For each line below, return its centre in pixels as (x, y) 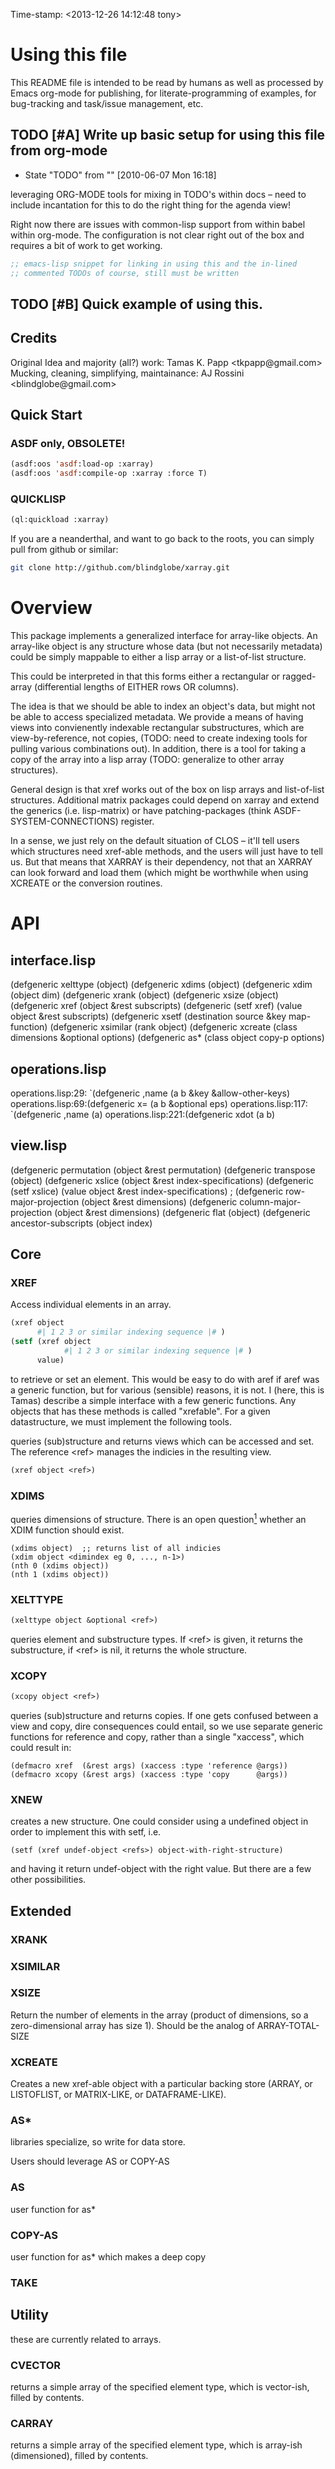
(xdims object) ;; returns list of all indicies (116, 1548)
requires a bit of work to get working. (86, 245)
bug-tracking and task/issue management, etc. (107, 103)
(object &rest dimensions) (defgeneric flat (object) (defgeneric (182, 1212)
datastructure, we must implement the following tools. (121, 1421)
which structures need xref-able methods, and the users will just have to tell (166, 851)
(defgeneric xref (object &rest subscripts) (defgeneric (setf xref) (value (156, 1006)
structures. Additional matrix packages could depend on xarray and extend (165, 800)
